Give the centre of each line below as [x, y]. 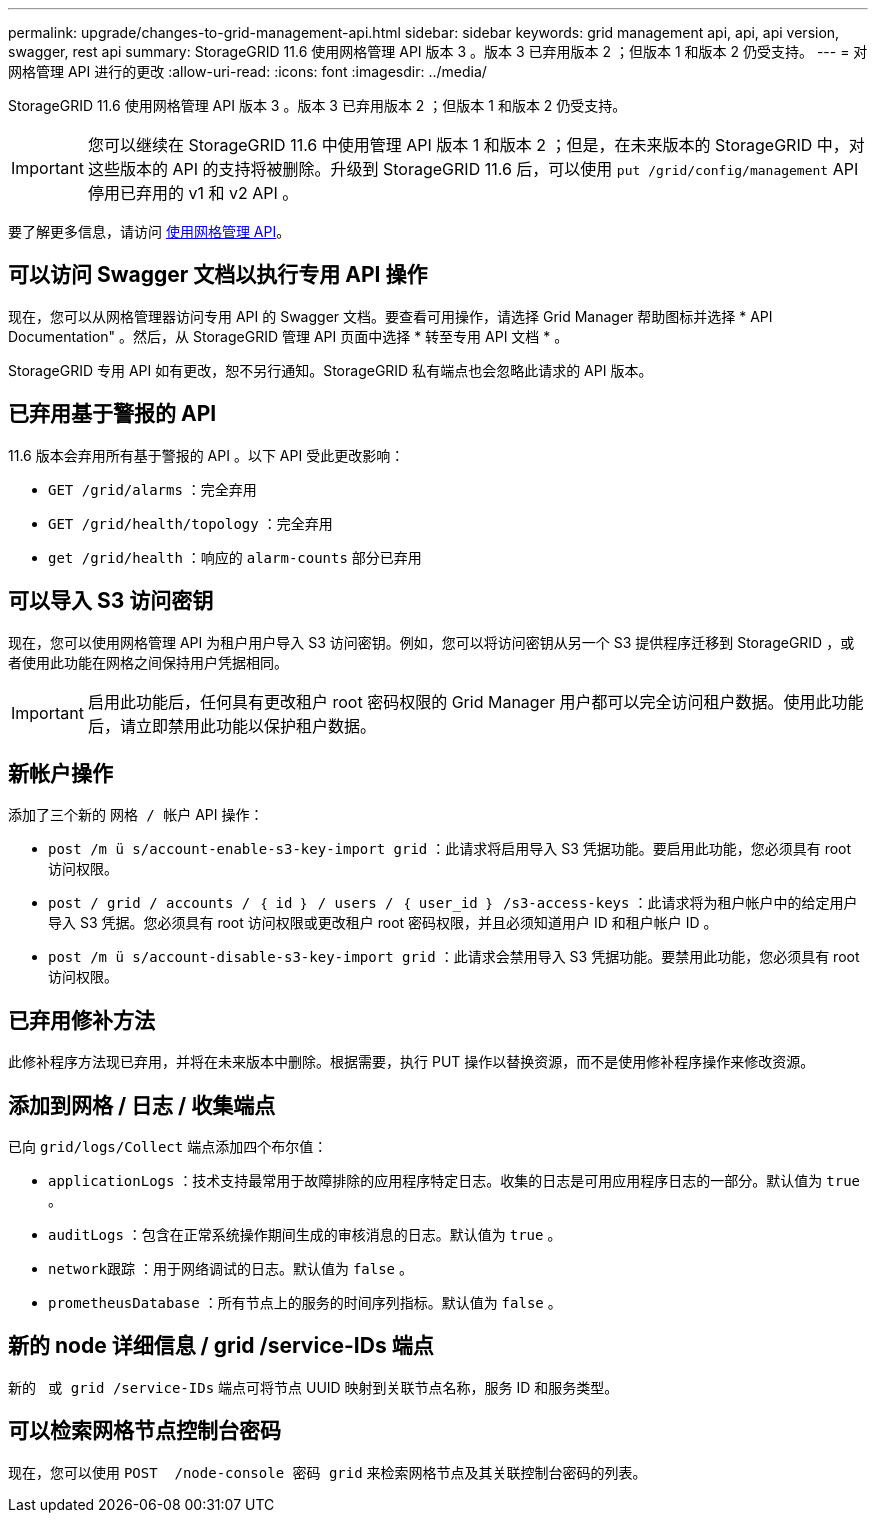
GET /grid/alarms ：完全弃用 [152, 489]
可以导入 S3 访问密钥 [111, 601]
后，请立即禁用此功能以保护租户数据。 [231, 725]
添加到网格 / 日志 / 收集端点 [142, 1105]
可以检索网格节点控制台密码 [144, 1431]
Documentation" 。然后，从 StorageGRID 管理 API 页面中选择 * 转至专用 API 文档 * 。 [288, 336]
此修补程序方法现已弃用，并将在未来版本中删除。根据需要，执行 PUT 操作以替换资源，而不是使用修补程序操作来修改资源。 [411, 1062]
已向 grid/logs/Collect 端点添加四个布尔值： [168, 1147]
